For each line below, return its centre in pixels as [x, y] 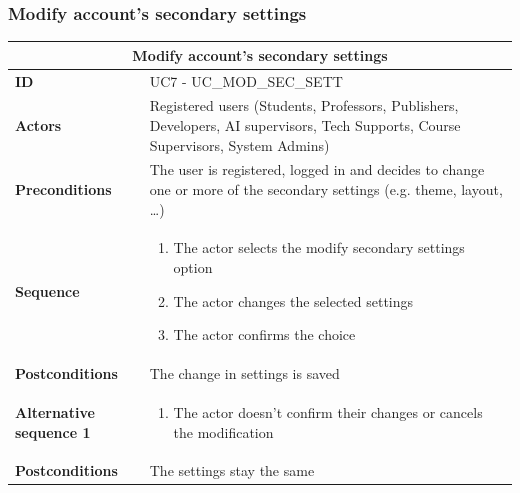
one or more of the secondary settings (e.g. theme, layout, [326, 189]
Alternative [55, 411]
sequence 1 [53, 431]
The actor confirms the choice [264, 334]
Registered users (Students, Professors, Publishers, [304, 105]
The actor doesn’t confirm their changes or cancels [328, 411]
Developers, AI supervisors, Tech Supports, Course [305, 125]
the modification [223, 431]
